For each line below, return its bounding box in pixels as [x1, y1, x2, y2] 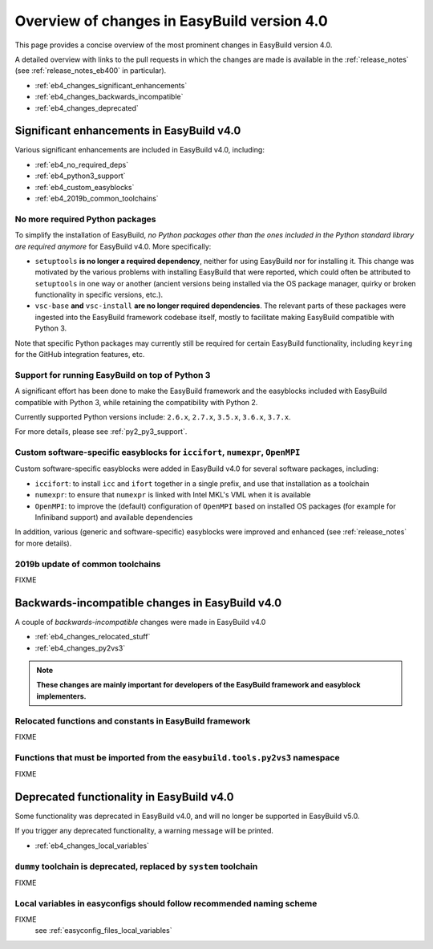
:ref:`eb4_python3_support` [34, 171, 126, 180]
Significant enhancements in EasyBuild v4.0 [14, 124, 241, 138]
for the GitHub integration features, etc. [14, 350, 145, 359]
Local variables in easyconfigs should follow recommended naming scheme [14, 898, 318, 909]
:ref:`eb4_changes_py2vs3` [34, 643, 126, 653]
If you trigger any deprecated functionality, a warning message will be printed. [14, 826, 274, 836]
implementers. [36, 691, 87, 701]
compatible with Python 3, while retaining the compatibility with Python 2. [14, 397, 258, 407]
